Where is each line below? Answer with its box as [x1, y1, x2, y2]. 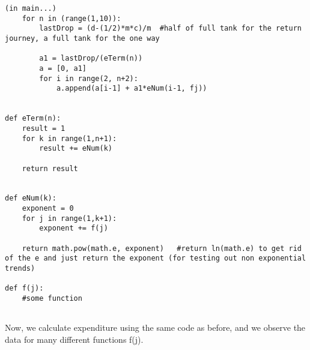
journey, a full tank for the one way [5, 34, 160, 43]
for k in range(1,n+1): [22, 134, 117, 143]
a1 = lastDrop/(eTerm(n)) [39, 54, 143, 63]
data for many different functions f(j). [5, 333, 144, 345]
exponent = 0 [22, 204, 74, 213]
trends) [5, 264, 35, 273]
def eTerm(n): [5, 114, 61, 123]
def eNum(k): [5, 194, 56, 203]
